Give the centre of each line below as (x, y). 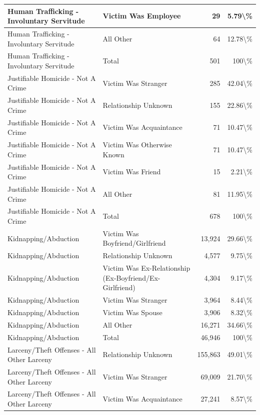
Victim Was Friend (132, 172)
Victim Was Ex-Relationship (146, 268)
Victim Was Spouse (132, 312)
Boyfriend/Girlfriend (134, 243)
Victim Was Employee (142, 16)
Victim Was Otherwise (137, 145)
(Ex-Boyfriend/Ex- (131, 277)
